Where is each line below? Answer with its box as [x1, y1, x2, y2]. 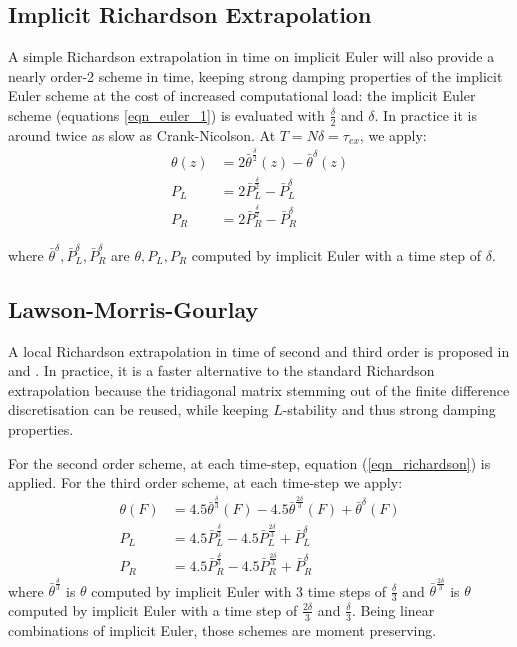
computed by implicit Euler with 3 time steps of [91, 580, 387, 601]
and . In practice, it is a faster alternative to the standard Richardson [8, 360, 435, 381]
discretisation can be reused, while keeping [8, 399, 269, 420]
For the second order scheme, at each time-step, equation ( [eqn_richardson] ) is [8, 452, 491, 473]
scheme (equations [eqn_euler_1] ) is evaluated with [8, 104, 325, 125]
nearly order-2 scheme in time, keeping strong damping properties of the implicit [8, 65, 503, 86]
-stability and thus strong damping [282, 399, 496, 420]
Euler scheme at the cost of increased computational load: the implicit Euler [8, 85, 476, 106]
